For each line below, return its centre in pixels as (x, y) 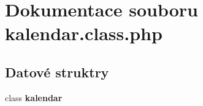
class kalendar (34, 97)
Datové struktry (57, 72)
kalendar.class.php (84, 33)
